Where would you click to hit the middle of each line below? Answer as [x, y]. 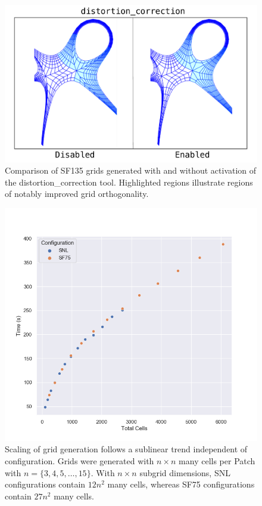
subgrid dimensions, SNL [185, 472]
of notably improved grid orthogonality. [77, 194]
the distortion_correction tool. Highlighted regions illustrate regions [129, 182]
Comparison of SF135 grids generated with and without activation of [131, 170]
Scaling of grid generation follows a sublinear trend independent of [126, 449]
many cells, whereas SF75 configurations [181, 484]
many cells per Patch [217, 460]
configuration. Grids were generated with [79, 460]
